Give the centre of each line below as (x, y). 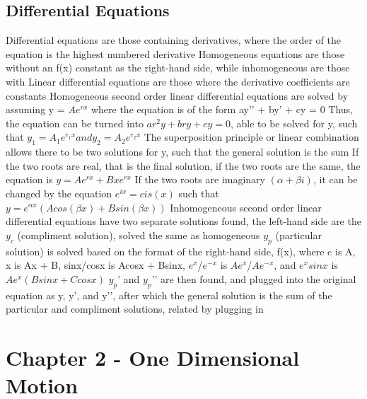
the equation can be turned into (75, 123)
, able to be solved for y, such (294, 123)
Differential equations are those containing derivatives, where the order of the (173, 40)
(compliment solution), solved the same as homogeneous (139, 235)
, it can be (335, 179)
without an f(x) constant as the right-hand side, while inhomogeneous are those (178, 68)
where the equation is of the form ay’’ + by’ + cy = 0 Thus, (222, 109)
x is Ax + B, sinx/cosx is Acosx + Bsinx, (95, 265)
